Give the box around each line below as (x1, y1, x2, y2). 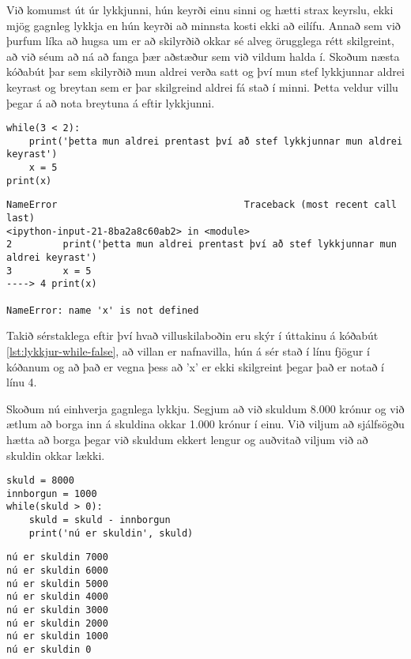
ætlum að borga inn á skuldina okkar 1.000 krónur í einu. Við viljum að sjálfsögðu (6, 416, 405, 432)
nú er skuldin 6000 (6, 565, 108, 577)
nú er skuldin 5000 (6, 578, 108, 589)
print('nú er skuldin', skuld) (28, 527, 194, 539)
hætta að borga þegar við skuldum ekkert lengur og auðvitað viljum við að (6, 431, 368, 447)
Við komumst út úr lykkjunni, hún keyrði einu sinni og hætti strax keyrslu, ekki (6, 2, 394, 17)
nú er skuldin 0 (6, 643, 92, 655)
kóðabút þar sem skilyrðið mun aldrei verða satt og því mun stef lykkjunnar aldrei (6, 63, 405, 80)
